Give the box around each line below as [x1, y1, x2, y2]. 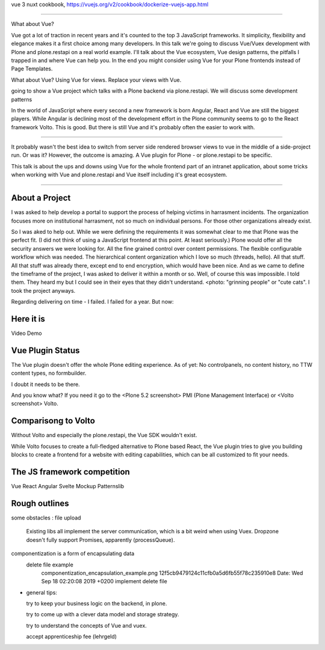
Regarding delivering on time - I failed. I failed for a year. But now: [11, 298, 174, 305]
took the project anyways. [11, 287, 76, 294]
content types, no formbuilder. [11, 370, 87, 377]
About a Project [11, 193, 71, 203]
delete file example [26, 561, 73, 568]
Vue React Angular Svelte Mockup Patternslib [11, 483, 125, 490]
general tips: [26, 589, 57, 596]
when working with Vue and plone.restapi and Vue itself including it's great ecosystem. [11, 171, 227, 179]
